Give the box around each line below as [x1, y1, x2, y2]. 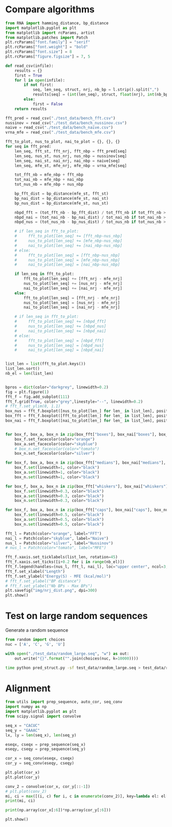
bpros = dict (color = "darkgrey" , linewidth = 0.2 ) [5, 384, 109, 390]
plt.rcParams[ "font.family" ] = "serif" [5, 40, 91, 45]
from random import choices [5, 637, 66, 643]
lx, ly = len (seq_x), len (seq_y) [5, 732, 77, 738]
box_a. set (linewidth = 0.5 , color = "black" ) [14, 517, 104, 522]
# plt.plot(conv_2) [5, 788, 47, 794]
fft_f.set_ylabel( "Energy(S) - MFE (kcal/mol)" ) [5, 574, 111, 579]
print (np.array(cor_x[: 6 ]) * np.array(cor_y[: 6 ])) [5, 807, 111, 813]
